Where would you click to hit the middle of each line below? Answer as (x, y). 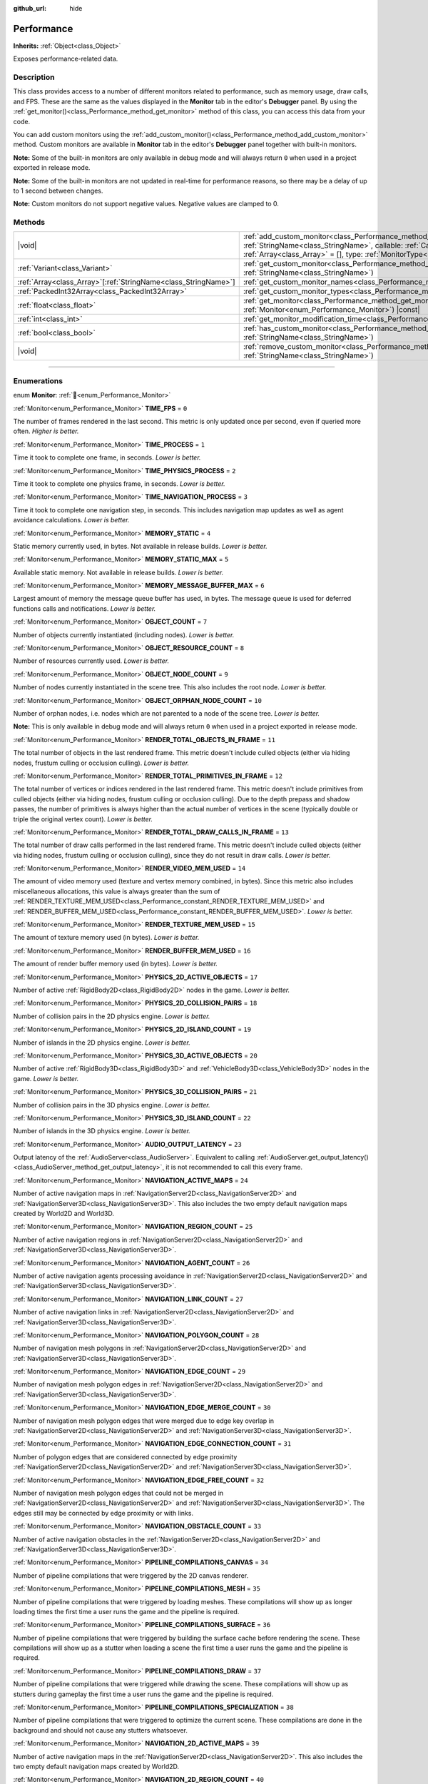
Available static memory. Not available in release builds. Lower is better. (118, 572)
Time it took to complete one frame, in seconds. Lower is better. (107, 457)
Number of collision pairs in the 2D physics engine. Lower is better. (112, 1016)
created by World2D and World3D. (63, 1214)
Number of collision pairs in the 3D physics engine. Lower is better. (112, 1105)
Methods (29, 223)
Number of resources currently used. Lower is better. (91, 661)
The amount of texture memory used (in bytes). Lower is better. (106, 938)
